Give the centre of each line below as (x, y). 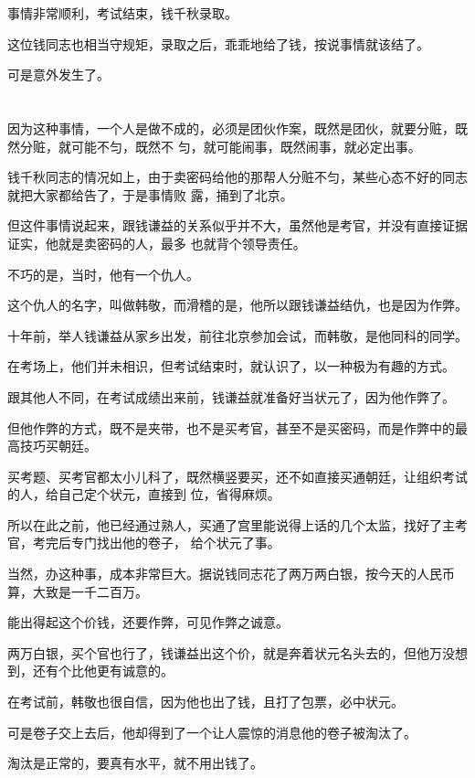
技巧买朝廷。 (58, 446)
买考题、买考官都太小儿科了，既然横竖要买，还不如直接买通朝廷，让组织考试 (237, 476)
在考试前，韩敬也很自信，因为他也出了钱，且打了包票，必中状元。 (206, 702)
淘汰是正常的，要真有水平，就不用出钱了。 (135, 763)
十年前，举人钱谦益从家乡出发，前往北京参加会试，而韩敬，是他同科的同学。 (237, 335)
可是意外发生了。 (58, 75)
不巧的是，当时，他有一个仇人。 (103, 274)
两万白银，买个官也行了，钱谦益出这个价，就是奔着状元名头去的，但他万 (225, 652)
